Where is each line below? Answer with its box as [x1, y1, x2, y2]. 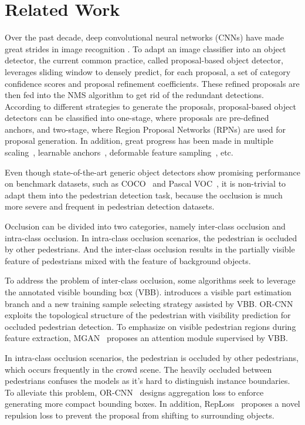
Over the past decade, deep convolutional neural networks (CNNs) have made [5, 31, 284, 43]
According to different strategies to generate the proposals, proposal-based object [5, 100, 296, 112]
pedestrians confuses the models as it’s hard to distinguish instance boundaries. [5, 375, 290, 387]
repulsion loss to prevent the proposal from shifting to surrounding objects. [5, 409, 274, 421]
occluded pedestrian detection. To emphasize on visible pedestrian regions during [5, 320, 296, 332]
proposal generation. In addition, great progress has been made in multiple [5, 134, 273, 147]
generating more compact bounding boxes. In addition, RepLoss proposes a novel [5, 397, 300, 410]
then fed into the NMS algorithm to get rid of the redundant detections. [5, 89, 265, 101]
